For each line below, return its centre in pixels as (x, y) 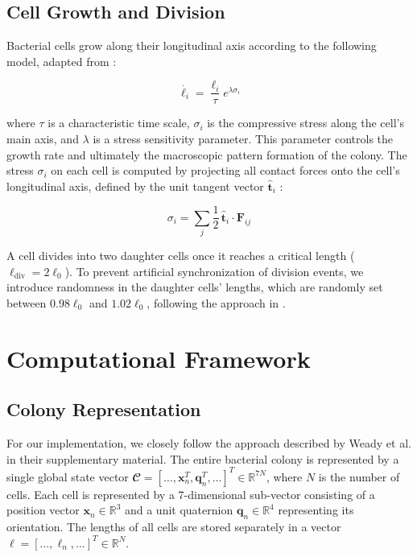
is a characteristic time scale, (119, 123)
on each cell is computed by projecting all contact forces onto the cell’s (225, 170)
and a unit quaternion (179, 510)
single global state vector (68, 476)
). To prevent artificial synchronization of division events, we (214, 271)
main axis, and (43, 139)
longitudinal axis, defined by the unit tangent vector (135, 186)
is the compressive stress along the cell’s (306, 123)
